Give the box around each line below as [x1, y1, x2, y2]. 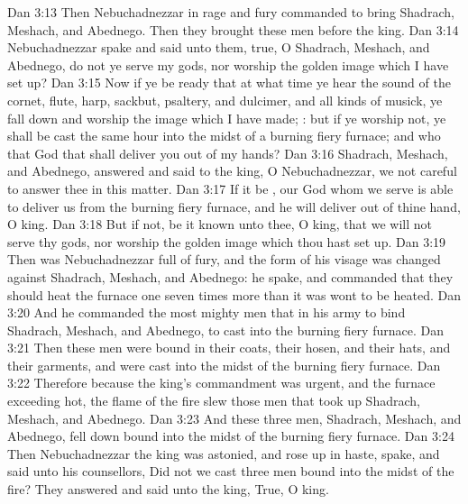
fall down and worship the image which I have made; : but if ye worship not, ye [7, 108, 446, 127]
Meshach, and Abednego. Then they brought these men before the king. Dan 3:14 [7, 20, 459, 39]
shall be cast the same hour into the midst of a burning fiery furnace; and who [7, 126, 441, 145]
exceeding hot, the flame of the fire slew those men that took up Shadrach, [7, 391, 420, 410]
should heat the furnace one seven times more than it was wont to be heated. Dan [7, 285, 461, 304]
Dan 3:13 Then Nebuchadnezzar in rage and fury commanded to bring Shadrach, [7, 3, 454, 21]
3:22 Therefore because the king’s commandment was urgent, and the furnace [7, 373, 436, 392]
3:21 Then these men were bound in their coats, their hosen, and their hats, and [7, 338, 451, 357]
